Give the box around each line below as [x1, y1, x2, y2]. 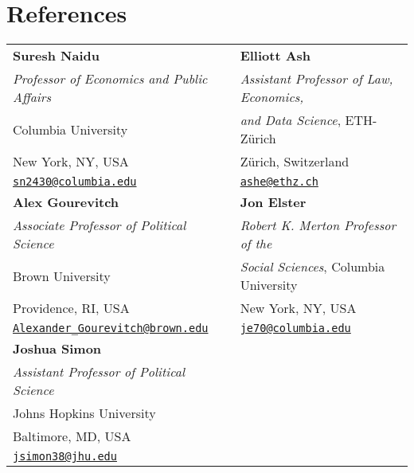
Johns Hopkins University [13, 404, 156, 423]
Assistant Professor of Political [13, 362, 186, 381]
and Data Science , [240, 111, 342, 130]
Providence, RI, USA [13, 299, 130, 318]
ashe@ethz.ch [240, 175, 318, 189]
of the [240, 234, 272, 253]
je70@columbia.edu [240, 322, 351, 335]
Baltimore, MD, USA [13, 427, 131, 446]
